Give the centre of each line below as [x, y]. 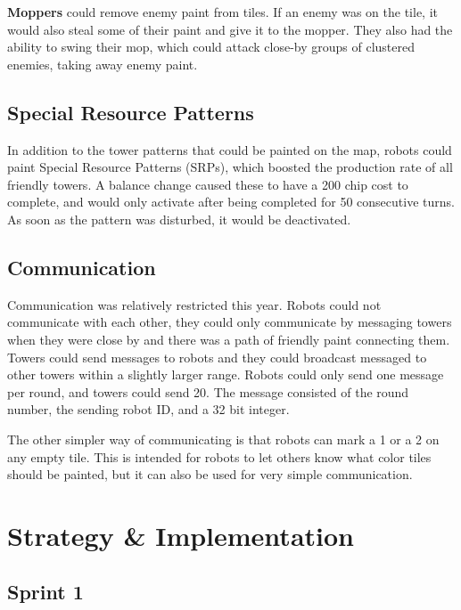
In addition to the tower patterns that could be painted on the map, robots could [230, 149]
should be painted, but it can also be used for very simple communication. [210, 474]
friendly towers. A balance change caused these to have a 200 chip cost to [208, 184]
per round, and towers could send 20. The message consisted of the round [208, 391]
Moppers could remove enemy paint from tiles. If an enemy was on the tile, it [223, 12]
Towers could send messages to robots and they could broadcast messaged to [217, 357]
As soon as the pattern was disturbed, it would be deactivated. [179, 219]
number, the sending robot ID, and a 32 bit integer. [148, 409]
